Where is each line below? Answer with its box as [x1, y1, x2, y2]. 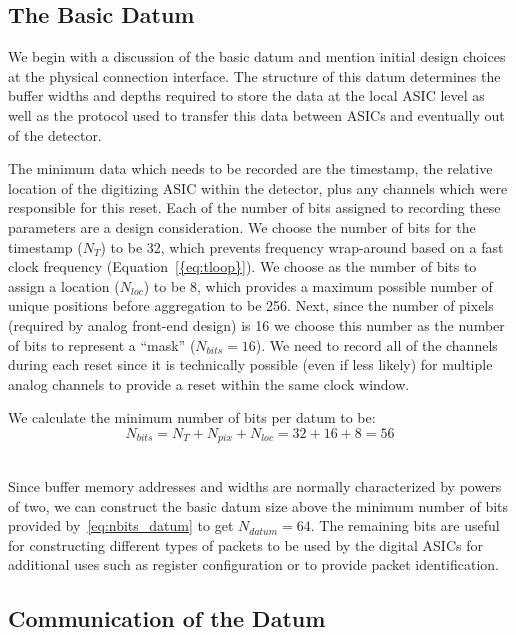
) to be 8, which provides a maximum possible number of [143, 275, 493, 296]
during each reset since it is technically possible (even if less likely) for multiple [8, 354, 493, 375]
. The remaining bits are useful [310, 515, 500, 536]
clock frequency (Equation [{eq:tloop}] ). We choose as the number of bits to [8, 256, 477, 277]
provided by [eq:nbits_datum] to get [8, 515, 234, 536]
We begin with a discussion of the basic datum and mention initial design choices [8, 46, 506, 67]
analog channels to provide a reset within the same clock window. [8, 373, 410, 394]
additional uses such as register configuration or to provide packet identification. [8, 554, 499, 575]
